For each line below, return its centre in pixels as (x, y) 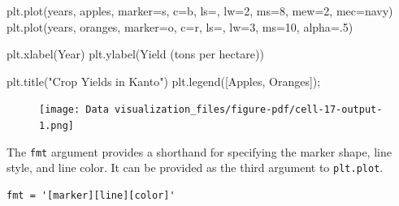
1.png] (56, 126)
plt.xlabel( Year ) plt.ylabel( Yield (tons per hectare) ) (135, 54)
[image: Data (74, 110)
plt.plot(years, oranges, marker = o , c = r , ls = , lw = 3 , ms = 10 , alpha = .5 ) (180, 26)
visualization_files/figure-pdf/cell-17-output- (249, 110)
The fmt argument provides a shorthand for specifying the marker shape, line (199, 151)
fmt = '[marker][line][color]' (91, 195)
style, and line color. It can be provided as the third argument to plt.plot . (195, 167)
